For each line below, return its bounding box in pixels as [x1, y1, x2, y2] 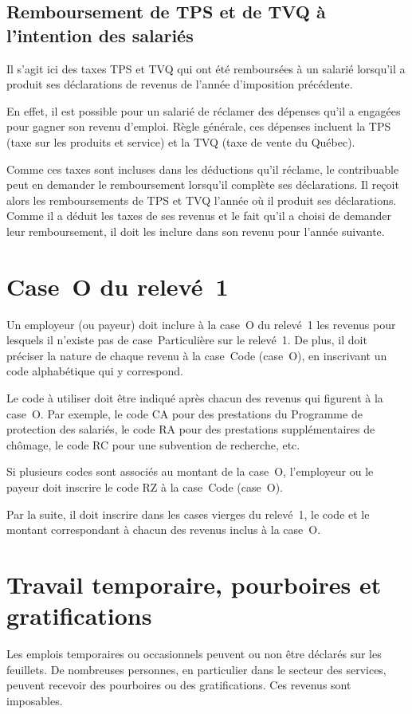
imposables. [6, 692, 63, 708]
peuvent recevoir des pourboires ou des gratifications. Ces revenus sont [6, 677, 351, 693]
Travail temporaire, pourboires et [6, 567, 382, 600]
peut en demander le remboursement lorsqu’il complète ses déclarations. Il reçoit [6, 176, 399, 193]
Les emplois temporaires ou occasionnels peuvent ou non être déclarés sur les [6, 645, 382, 662]
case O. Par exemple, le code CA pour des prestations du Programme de [6, 405, 363, 422]
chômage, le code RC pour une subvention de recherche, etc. [6, 436, 300, 453]
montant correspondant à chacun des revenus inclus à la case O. [6, 521, 321, 538]
